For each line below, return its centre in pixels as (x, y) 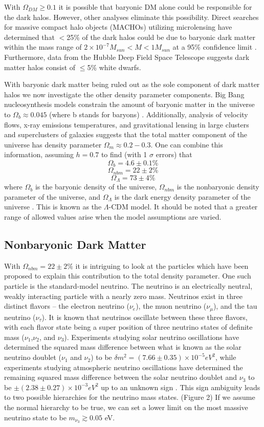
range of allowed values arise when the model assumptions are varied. (113, 217)
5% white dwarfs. (114, 67)
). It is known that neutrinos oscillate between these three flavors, (145, 317)
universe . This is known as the (53, 207)
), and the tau (235, 306)
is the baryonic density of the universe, (96, 187)
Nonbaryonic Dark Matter (75, 244)
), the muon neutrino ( (171, 306)
